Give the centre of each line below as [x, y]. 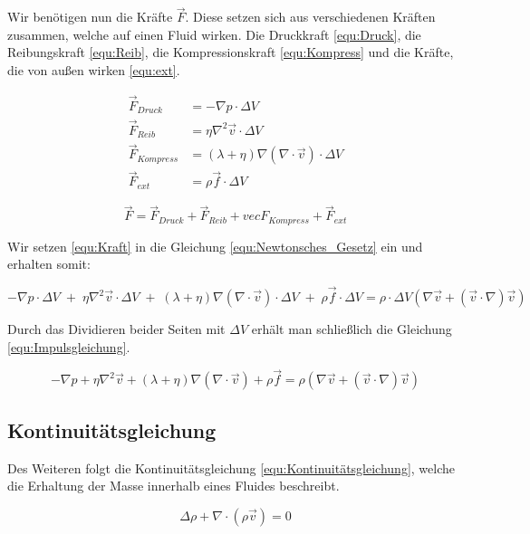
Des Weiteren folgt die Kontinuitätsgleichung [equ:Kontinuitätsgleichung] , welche [231, 467]
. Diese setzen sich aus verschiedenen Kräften [310, 17]
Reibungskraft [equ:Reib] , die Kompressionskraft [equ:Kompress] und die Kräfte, [231, 52]
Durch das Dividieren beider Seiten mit [116, 329]
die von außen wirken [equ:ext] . [94, 70]
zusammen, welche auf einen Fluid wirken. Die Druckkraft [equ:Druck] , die [214, 34]
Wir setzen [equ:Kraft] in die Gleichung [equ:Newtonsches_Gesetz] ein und [215, 246]
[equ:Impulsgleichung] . [69, 346]
